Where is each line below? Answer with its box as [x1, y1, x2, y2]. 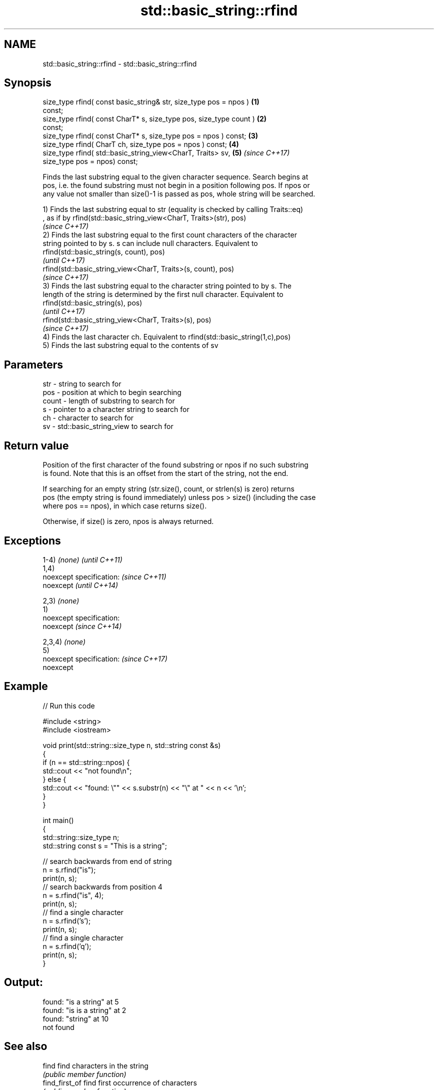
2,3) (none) [42, 596, 79, 605]
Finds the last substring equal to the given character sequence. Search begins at [42, 172, 308, 181]
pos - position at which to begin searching [42, 388, 181, 397]
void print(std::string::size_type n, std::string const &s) [42, 740, 221, 749]
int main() [42, 815, 74, 824]
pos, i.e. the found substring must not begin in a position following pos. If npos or [42, 181, 310, 190]
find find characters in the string [42, 1061, 148, 1070]
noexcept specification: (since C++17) [42, 654, 167, 663]
